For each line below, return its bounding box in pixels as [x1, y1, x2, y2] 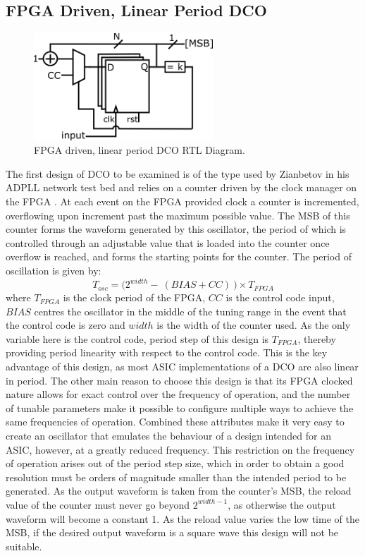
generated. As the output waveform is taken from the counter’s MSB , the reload [6, 483, 352, 498]
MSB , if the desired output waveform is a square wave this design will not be [6, 525, 339, 540]
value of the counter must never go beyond [6, 497, 190, 512]
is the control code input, [225, 290, 335, 305]
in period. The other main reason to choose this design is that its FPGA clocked [6, 373, 353, 387]
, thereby [297, 331, 336, 346]
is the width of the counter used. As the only [156, 318, 351, 332]
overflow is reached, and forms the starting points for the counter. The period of [6, 249, 352, 264]
